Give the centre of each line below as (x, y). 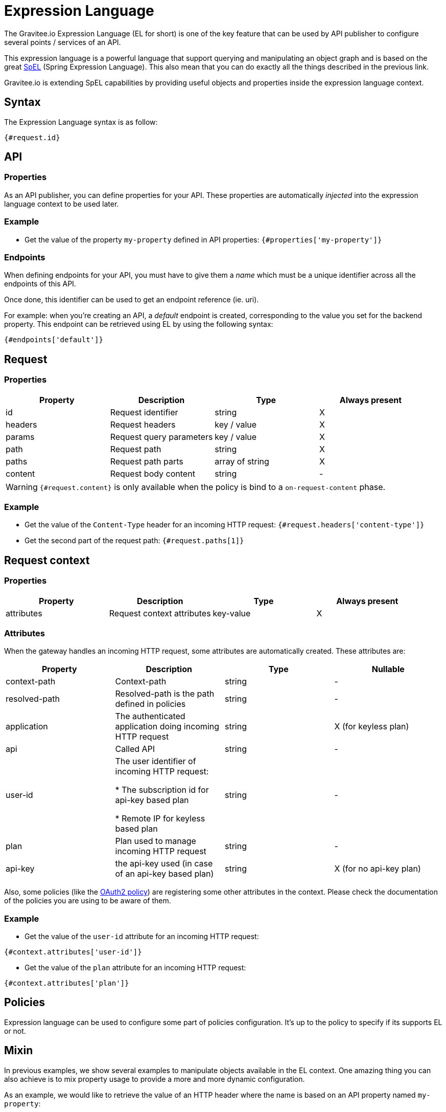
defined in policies (150, 704)
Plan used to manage (156, 841)
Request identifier (144, 412)
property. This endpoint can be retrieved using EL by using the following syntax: (139, 324)
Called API (135, 749)
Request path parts (147, 461)
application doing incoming (167, 727)
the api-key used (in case (164, 864)
